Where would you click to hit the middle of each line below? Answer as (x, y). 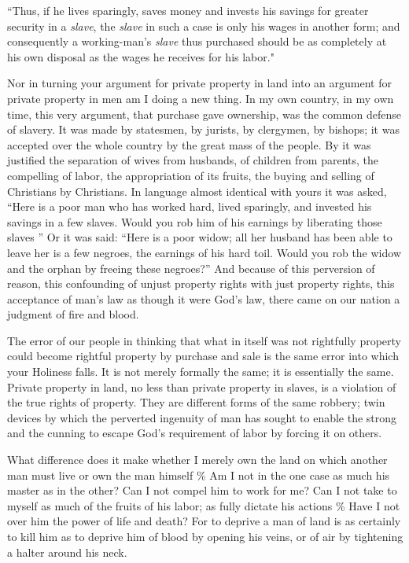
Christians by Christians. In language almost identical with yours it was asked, (197, 191)
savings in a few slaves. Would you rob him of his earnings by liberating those (195, 221)
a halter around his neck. (67, 552)
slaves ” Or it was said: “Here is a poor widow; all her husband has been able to (200, 237)
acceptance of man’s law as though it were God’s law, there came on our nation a (204, 298)
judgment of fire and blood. (73, 314)
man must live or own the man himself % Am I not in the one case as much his (199, 475)
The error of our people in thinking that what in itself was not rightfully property (204, 340)
